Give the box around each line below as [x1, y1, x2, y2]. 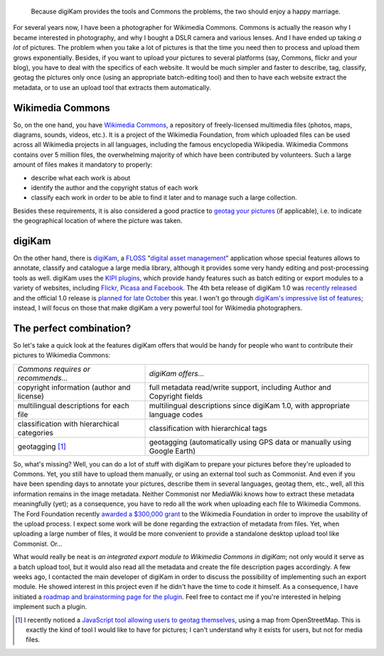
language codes [149, 410, 203, 420]
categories [17, 427, 53, 437]
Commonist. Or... [13, 539, 63, 548]
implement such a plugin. [13, 603, 87, 611]
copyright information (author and [17, 382, 131, 392]
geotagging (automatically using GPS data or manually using [149, 437, 352, 447]
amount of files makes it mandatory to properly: [13, 160, 153, 169]
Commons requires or [17, 364, 90, 374]
